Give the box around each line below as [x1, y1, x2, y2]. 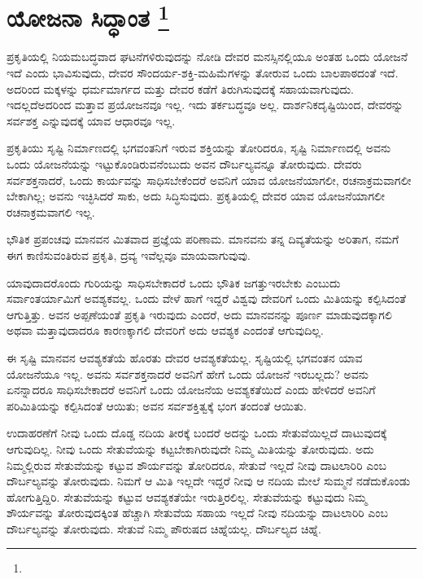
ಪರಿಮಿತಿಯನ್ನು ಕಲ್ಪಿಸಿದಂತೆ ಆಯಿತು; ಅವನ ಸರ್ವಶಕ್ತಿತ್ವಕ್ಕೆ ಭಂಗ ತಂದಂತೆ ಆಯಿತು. [7, 397, 307, 414]
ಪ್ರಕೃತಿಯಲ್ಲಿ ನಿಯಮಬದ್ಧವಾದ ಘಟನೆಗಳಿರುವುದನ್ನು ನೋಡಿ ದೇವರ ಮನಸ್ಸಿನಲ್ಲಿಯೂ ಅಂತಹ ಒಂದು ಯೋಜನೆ [7, 48, 408, 65]
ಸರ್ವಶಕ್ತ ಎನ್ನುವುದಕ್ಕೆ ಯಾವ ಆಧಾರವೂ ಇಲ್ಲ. [7, 112, 176, 129]
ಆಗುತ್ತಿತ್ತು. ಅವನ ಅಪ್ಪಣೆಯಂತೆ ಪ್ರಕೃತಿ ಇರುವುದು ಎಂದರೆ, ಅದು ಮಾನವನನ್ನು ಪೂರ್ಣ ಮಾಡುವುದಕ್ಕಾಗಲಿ [7, 305, 392, 322]
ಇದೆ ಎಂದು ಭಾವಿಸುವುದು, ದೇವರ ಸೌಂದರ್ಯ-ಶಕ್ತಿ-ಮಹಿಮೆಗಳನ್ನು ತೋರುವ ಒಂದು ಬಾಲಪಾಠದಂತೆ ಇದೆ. [7, 64, 399, 81]
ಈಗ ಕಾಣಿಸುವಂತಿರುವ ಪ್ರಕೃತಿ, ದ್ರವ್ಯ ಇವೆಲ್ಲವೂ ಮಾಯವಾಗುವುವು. [7, 246, 251, 263]
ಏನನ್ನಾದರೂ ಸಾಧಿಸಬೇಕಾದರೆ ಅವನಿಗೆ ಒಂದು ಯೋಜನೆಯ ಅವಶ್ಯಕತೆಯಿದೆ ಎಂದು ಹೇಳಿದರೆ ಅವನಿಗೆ [7, 381, 376, 398]
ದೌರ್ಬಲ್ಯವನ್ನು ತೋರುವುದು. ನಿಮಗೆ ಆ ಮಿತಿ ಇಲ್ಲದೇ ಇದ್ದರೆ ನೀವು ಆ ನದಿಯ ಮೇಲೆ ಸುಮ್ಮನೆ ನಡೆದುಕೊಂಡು [7, 472, 411, 489]
